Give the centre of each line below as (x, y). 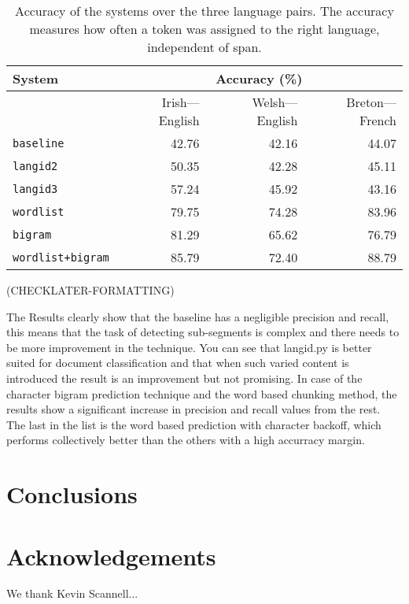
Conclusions (72, 494)
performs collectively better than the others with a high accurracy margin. (186, 440)
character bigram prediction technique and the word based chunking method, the (202, 393)
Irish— (181, 102)
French (378, 120)
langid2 (35, 166)
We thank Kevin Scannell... (72, 593)
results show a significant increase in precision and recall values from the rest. (193, 409)
